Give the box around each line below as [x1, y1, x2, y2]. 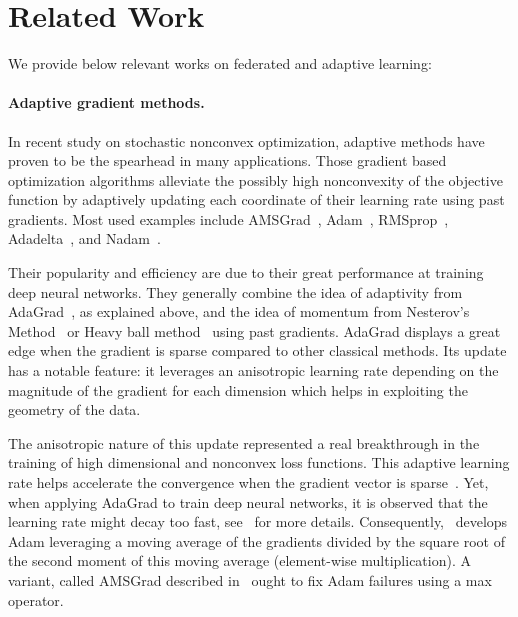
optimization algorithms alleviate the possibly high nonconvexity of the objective [8, 169, 503, 190]
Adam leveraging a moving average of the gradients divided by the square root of [8, 530, 505, 551]
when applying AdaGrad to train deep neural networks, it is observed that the [8, 491, 488, 512]
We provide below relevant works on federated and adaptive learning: [8, 53, 432, 74]
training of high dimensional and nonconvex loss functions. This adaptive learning [8, 452, 510, 473]
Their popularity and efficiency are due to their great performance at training [8, 262, 484, 283]
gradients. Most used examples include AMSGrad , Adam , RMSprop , [8, 208, 449, 229]
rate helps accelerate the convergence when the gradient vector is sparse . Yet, [8, 472, 489, 493]
